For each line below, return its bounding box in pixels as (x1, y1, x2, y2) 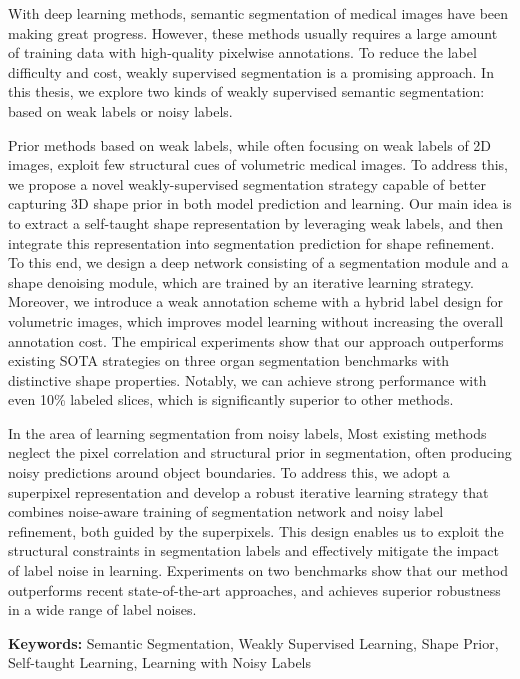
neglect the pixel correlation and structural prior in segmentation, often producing (8, 442, 512, 463)
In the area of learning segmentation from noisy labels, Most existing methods (8, 422, 487, 443)
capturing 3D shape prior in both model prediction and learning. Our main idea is (8, 193, 512, 214)
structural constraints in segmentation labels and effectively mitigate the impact (8, 540, 499, 561)
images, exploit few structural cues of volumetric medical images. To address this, (8, 154, 508, 175)
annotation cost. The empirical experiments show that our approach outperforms (8, 330, 504, 351)
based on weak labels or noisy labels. (8, 100, 233, 121)
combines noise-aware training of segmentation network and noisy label (8, 501, 444, 522)
